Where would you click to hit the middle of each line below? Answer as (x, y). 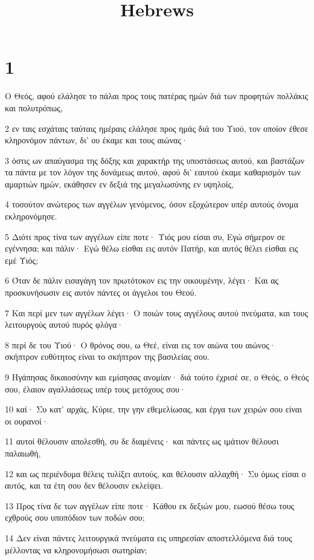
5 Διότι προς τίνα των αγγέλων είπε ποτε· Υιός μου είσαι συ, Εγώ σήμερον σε (145, 236)
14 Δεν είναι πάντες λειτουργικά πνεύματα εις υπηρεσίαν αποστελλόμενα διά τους (149, 537)
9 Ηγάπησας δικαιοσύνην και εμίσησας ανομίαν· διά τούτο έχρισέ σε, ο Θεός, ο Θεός (157, 377)
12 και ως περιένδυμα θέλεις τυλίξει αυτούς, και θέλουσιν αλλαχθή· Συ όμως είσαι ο (155, 473)
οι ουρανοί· (27, 421)
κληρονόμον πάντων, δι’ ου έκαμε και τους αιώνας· (96, 140)
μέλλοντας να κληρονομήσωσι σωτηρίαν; (76, 549)
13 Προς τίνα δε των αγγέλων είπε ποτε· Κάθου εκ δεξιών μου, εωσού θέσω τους (150, 505)
